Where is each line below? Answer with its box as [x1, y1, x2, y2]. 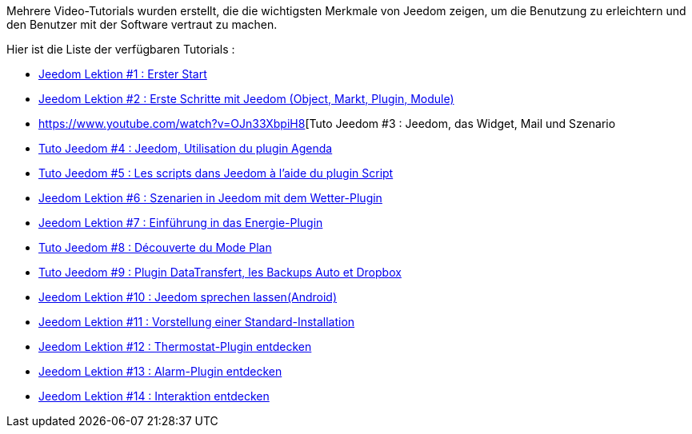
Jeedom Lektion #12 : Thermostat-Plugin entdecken [38, 340, 312, 353]
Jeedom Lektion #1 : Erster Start [38, 67, 207, 81]
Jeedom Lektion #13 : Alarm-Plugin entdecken [38, 364, 282, 378]
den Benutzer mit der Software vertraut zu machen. [6, 18, 278, 31]
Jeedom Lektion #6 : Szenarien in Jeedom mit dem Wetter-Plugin [38, 191, 382, 205]
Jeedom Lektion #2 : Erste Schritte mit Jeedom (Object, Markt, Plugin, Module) [38, 92, 454, 106]
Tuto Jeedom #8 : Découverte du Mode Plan [38, 241, 272, 254]
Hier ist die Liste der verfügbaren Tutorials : [6, 42, 235, 56]
